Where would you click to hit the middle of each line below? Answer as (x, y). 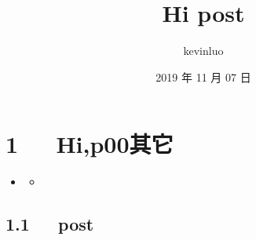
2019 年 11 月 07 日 (203, 76)
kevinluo (203, 51)
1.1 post (50, 224)
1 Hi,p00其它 (90, 144)
